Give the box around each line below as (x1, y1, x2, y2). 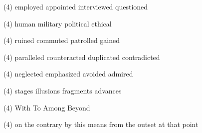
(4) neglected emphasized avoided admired (3, 68, 133, 79)
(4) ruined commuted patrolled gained (3, 35, 120, 45)
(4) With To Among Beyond (3, 102, 90, 112)
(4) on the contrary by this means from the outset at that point (3, 119, 199, 129)
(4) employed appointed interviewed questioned (3, 1, 148, 11)
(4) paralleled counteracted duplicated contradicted (3, 51, 160, 62)
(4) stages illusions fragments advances (3, 85, 122, 95)
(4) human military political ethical (3, 18, 112, 28)
